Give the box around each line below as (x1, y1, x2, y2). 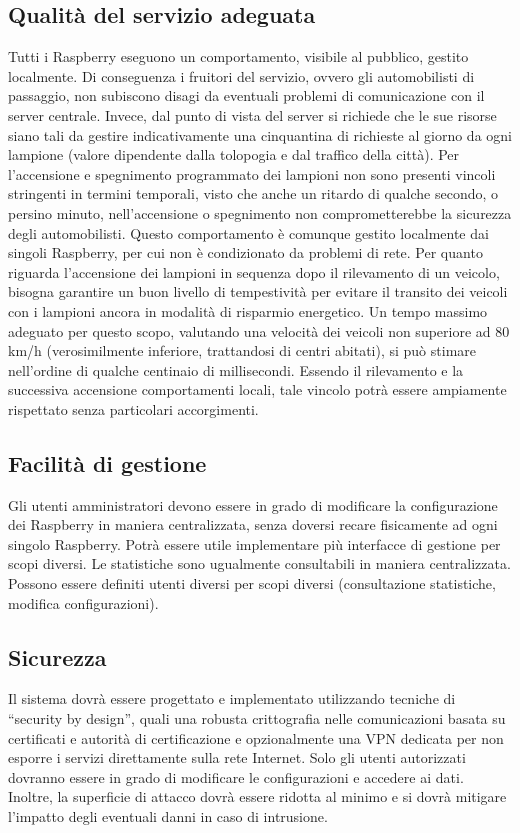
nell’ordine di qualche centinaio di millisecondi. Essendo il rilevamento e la (8, 359, 464, 380)
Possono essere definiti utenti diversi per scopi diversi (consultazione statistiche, (8, 573, 496, 594)
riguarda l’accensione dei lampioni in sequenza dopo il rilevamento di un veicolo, (8, 261, 500, 282)
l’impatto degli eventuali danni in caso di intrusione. (8, 806, 328, 827)
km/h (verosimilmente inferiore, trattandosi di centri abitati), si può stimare (8, 340, 477, 361)
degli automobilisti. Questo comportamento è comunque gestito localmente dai (8, 222, 489, 243)
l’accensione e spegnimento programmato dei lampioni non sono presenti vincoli (8, 163, 496, 184)
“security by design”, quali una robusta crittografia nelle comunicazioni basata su (8, 708, 506, 729)
